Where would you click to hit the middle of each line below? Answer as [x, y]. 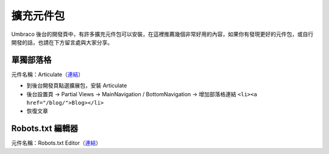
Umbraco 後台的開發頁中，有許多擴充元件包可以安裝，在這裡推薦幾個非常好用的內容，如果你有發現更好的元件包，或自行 [162, 34]
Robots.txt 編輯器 [45, 129]
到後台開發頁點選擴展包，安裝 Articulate [77, 86]
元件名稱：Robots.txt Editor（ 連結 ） [56, 143]
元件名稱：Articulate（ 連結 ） [48, 74]
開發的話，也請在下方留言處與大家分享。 [62, 42]
